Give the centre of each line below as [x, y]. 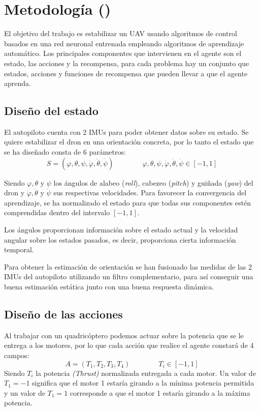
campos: [17, 355]
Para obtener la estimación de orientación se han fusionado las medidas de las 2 [128, 266]
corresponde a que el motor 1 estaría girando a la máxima [160, 392]
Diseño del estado [51, 111]
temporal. [19, 249]
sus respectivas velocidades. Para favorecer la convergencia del [150, 193]
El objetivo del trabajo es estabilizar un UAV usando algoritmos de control [121, 33]
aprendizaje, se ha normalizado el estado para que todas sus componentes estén [127, 202]
